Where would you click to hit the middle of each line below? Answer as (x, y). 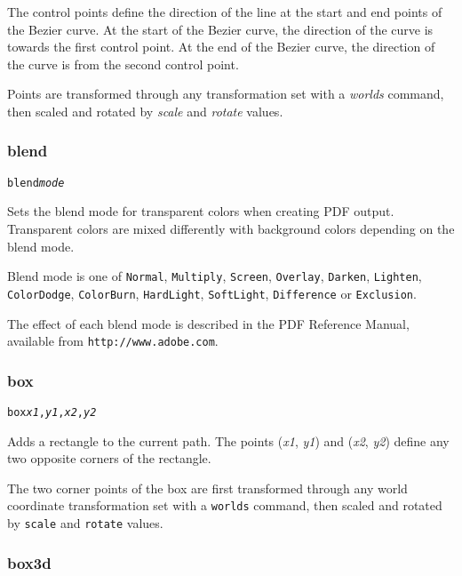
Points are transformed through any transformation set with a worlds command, (226, 94)
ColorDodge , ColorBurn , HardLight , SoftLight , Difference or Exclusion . (212, 293)
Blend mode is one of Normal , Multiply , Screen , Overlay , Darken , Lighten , (215, 276)
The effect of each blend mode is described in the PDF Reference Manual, (208, 323)
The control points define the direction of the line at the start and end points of (225, 12)
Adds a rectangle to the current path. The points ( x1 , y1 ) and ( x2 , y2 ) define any (228, 440)
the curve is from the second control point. (123, 64)
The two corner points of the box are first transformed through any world (207, 488)
